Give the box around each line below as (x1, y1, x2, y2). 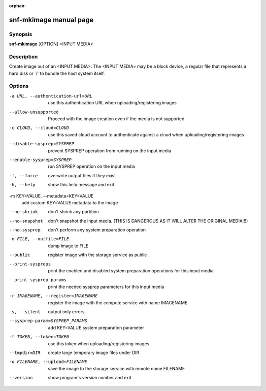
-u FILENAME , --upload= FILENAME (9, 359, 87, 364)
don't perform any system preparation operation (48, 227, 146, 233)
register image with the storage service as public (48, 252, 147, 258)
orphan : (9, 3, 26, 8)
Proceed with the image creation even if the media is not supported (48, 116, 185, 122)
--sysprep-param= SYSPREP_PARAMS (9, 318, 87, 324)
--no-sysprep (9, 227, 41, 233)
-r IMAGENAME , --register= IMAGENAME (9, 293, 98, 299)
